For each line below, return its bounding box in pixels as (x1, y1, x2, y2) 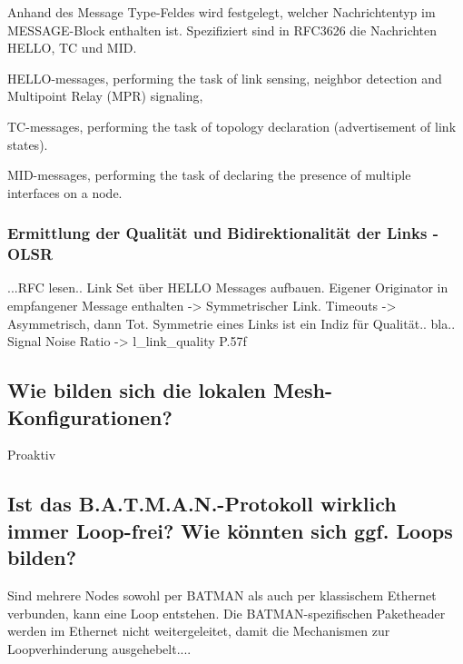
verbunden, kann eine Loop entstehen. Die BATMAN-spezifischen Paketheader (7, 603, 446, 622)
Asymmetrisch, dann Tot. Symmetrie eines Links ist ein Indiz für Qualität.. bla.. (7, 313, 456, 332)
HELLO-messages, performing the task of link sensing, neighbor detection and (7, 68, 442, 87)
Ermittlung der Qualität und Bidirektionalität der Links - (7, 222, 438, 244)
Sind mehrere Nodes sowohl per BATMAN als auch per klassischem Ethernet (7, 586, 437, 605)
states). (7, 134, 48, 154)
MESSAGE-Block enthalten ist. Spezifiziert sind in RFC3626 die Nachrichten (7, 20, 438, 39)
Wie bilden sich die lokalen (7, 376, 266, 404)
